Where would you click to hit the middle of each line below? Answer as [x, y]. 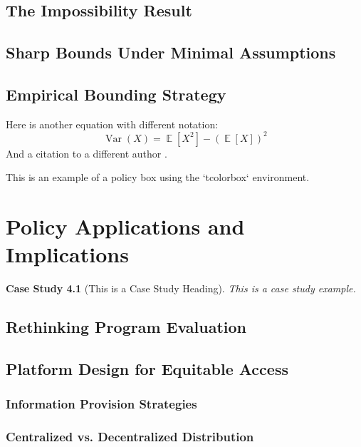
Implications [67, 254]
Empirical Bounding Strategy [116, 94]
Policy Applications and [125, 226]
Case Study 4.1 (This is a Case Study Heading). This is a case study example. [181, 288]
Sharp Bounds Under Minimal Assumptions [171, 52]
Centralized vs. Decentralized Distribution [130, 437]
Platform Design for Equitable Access [147, 369]
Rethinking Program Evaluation [126, 327]
